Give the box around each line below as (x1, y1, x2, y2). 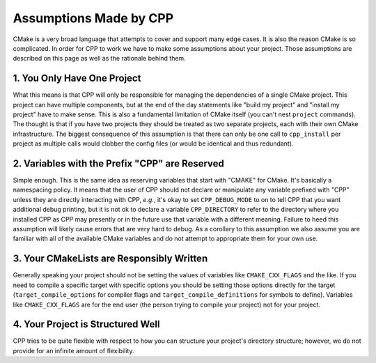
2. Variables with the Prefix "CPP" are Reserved (13, 157, 224, 169)
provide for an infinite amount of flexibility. (13, 346, 134, 355)
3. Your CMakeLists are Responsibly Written (13, 253, 208, 265)
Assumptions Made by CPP (13, 10, 174, 26)
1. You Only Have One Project (13, 72, 141, 84)
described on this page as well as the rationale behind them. (13, 54, 186, 63)
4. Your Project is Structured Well (13, 318, 160, 330)
